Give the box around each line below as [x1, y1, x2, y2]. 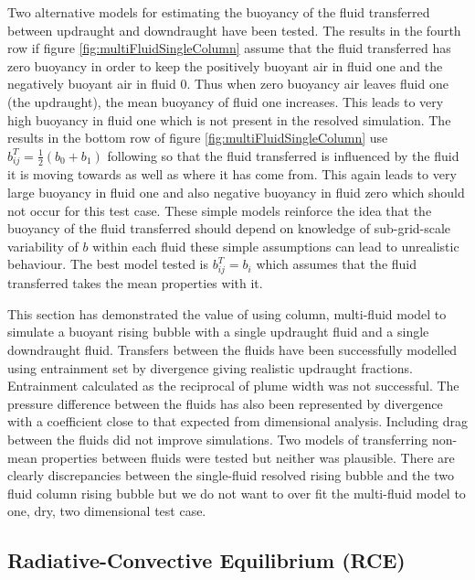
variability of [7, 236, 79, 255]
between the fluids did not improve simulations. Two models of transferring [7, 429, 428, 448]
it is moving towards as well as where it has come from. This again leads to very [7, 165, 457, 184]
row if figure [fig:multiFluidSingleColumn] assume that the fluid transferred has [7, 38, 451, 58]
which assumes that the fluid [256, 254, 417, 274]
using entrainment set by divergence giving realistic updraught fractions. [7, 358, 413, 377]
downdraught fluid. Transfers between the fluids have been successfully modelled [7, 339, 458, 359]
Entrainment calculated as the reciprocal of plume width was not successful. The [7, 376, 459, 395]
